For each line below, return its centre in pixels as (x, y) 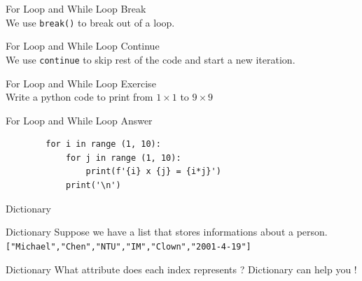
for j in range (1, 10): (123, 158)
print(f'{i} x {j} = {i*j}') (153, 172)
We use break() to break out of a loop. (90, 22)
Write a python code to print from (79, 97)
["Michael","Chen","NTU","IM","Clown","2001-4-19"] (128, 246)
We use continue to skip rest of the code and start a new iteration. (151, 59)
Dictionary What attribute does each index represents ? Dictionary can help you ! (181, 269)
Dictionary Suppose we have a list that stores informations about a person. (167, 232)
